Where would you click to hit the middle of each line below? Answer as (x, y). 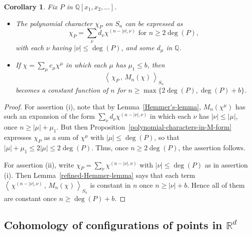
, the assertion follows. (212, 147)
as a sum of (61, 137)
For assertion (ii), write (39, 164)
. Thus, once (110, 147)
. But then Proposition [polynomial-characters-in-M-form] (144, 127)
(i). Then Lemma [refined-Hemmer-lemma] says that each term (100, 175)
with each (30, 47)
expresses (18, 137)
